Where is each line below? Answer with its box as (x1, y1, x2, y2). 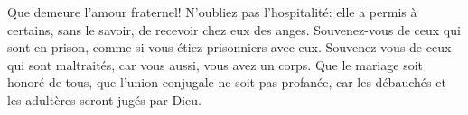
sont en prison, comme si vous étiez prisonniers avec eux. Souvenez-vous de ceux (7, 38, 452, 57)
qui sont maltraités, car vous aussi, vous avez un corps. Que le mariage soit (7, 55, 423, 74)
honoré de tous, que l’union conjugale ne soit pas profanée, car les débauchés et (7, 73, 446, 92)
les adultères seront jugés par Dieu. (7, 90, 201, 109)
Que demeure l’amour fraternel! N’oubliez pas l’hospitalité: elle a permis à (7, 3, 417, 21)
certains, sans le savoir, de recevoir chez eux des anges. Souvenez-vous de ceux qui (7, 20, 461, 39)
